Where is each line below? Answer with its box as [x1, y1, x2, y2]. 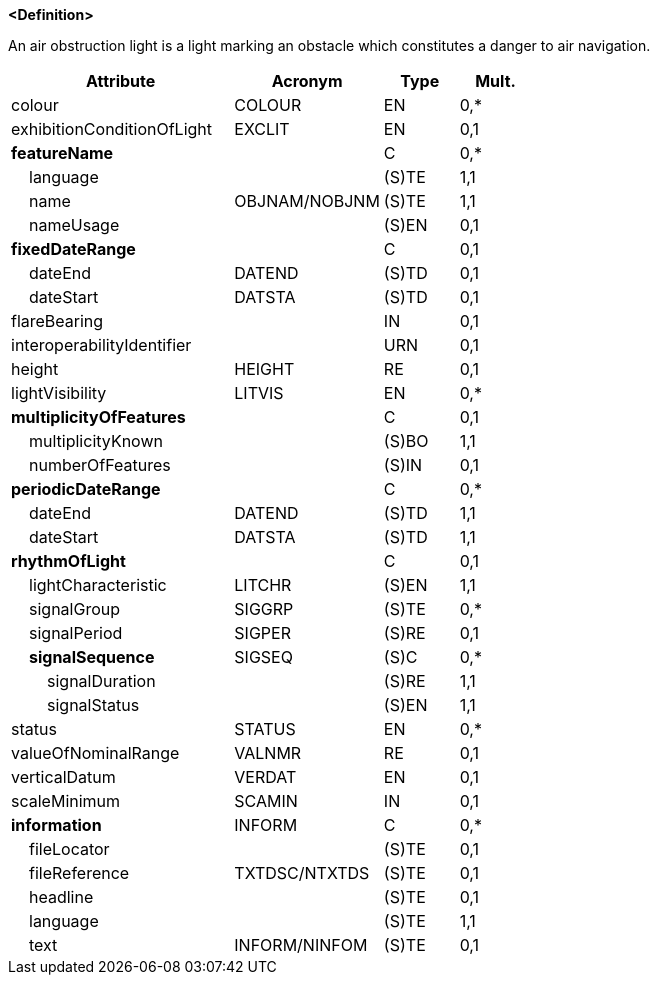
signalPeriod [29, 623, 123, 643]
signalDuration [47, 671, 156, 691]
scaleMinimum [11, 791, 121, 811]
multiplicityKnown [29, 431, 163, 451]
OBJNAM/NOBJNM [234, 191, 380, 211]
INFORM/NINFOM [234, 935, 368, 955]
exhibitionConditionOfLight [11, 119, 213, 139]
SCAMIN [234, 791, 298, 811]
